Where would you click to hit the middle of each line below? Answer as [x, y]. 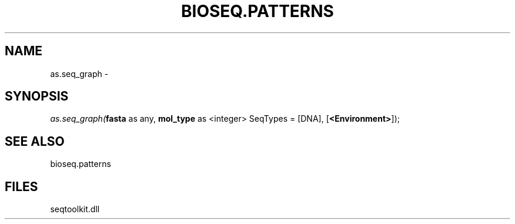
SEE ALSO [35, 141]
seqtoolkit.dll [75, 209]
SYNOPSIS [37, 96]
